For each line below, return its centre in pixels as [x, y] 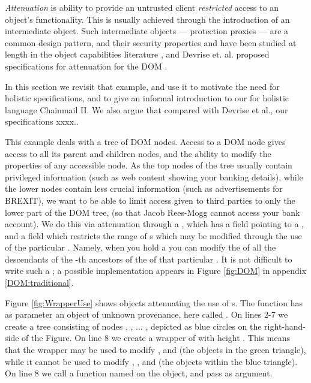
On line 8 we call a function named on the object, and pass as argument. [139, 373]
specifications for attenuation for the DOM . [86, 66]
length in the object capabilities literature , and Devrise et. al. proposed [137, 54]
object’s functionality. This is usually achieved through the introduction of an [147, 19]
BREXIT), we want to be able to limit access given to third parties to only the [150, 200]
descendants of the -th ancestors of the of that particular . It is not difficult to [149, 259]
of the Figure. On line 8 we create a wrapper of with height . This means [156, 338]
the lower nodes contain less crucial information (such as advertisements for [144, 189]
